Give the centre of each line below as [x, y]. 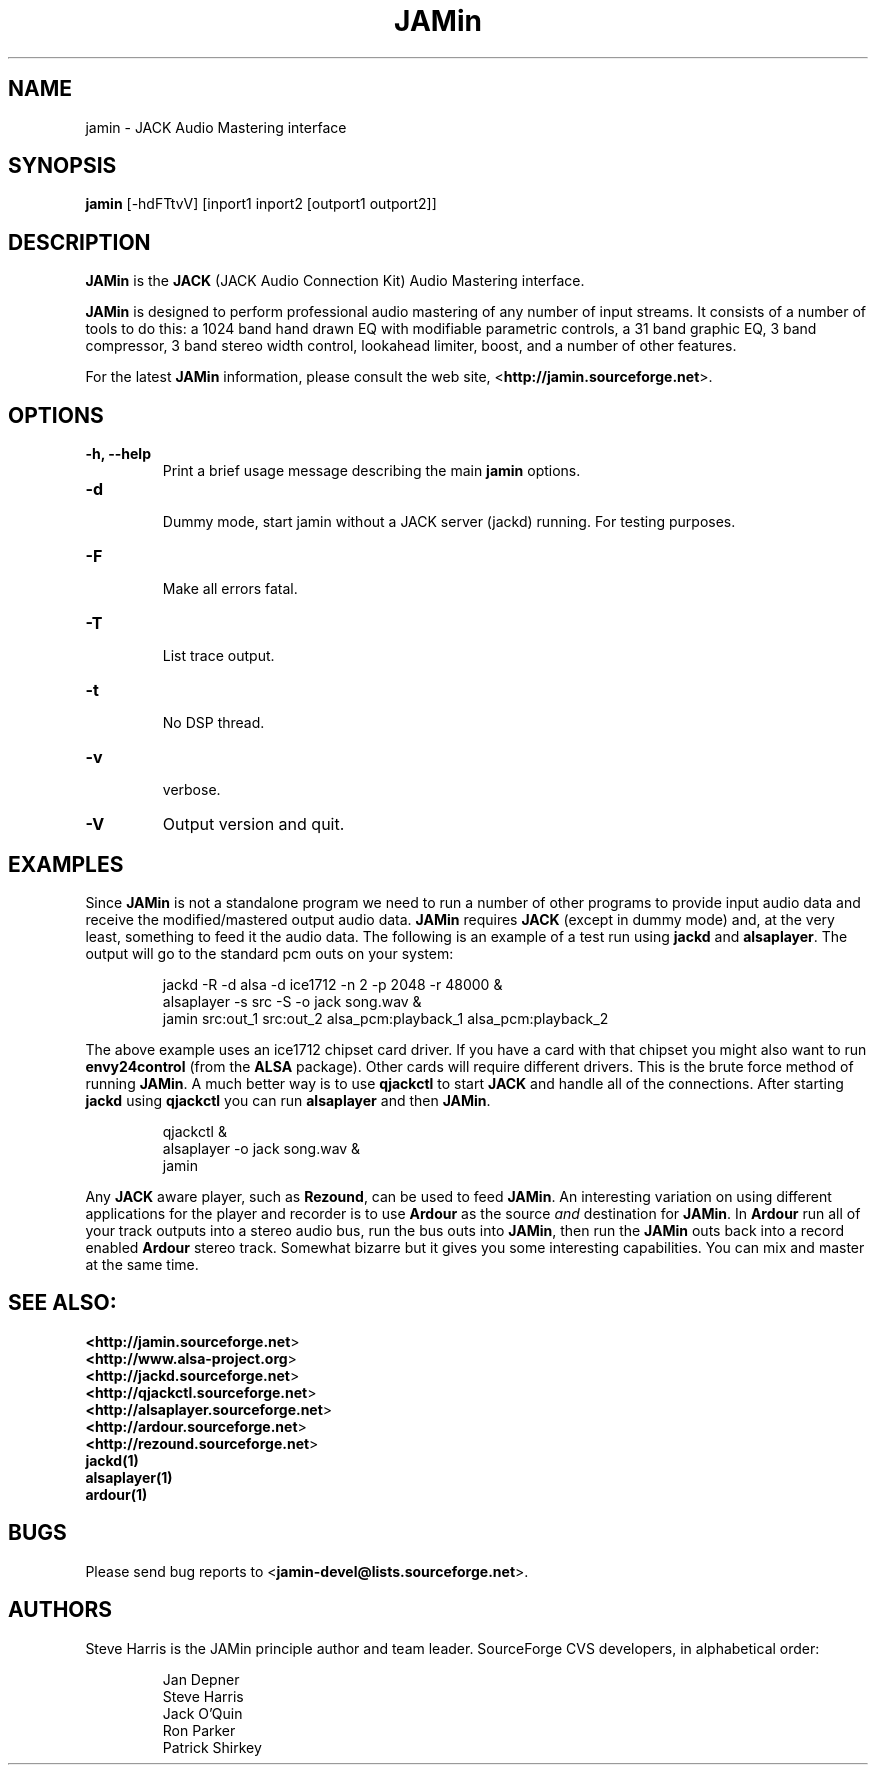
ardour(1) [116, 1494]
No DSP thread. [213, 723]
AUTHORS [60, 1610]
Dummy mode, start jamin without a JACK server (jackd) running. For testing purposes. [449, 522]
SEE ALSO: [62, 1303]
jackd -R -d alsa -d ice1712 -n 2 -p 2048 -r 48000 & [332, 984]
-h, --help [118, 454]
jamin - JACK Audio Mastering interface [216, 127]
